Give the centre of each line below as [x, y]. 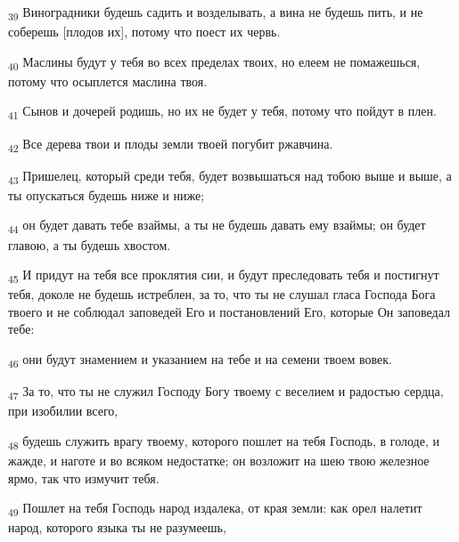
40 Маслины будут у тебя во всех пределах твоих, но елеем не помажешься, [214, 62]
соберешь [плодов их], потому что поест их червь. [144, 32]
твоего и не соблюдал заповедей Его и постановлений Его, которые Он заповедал [229, 311]
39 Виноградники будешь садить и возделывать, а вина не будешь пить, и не [216, 13]
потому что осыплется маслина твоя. [108, 81]
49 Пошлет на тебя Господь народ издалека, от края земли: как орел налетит [215, 509]
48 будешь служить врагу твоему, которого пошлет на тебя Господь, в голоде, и [224, 441]
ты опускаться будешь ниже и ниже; [107, 194]
